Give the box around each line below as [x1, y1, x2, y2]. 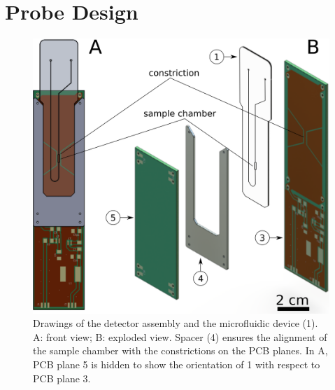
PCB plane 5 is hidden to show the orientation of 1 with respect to [33, 357, 320, 372]
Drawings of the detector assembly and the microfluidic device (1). [33, 316, 318, 330]
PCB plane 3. [33, 370, 91, 385]
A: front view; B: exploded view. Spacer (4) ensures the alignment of [33, 329, 327, 344]
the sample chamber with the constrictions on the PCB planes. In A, [33, 343, 328, 358]
